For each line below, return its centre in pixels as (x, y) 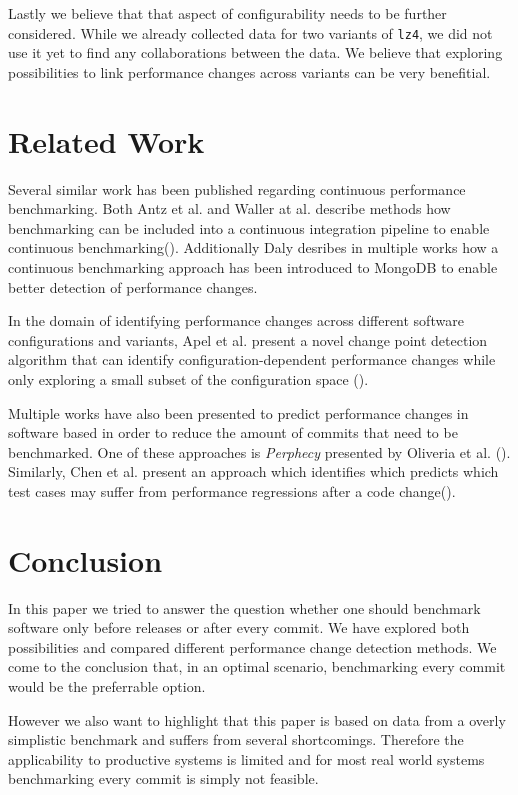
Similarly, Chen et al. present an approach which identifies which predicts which (253, 471)
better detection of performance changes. (133, 286)
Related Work (106, 140)
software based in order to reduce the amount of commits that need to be (233, 432)
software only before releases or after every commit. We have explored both (239, 627)
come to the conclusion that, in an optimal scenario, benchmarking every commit (257, 666)
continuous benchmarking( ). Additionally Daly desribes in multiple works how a (253, 247)
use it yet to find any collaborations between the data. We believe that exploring (255, 52)
